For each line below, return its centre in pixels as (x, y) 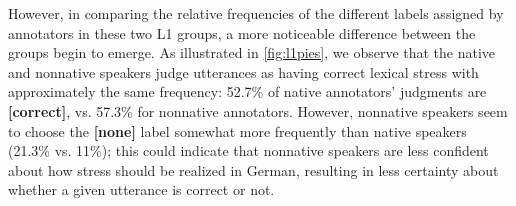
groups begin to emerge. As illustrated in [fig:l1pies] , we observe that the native (252, 52)
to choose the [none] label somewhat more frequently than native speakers (237, 130)
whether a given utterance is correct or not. (141, 189)
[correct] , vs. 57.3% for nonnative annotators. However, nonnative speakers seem (258, 110)
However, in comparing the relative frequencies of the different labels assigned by (256, 13)
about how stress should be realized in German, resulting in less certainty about (253, 169)
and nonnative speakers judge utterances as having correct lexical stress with (243, 71)
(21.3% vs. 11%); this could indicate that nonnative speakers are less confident (248, 150)
